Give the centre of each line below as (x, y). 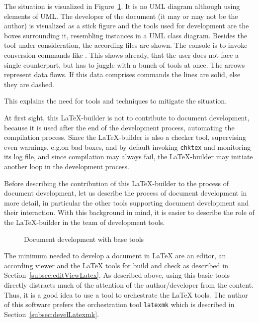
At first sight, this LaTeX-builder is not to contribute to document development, (127, 117)
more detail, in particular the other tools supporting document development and (127, 202)
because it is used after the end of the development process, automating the (119, 127)
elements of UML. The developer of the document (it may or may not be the (121, 16)
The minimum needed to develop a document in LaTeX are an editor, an (115, 256)
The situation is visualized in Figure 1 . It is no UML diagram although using (122, 6)
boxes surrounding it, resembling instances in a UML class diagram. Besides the (126, 35)
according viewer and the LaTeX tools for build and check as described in (116, 265)
